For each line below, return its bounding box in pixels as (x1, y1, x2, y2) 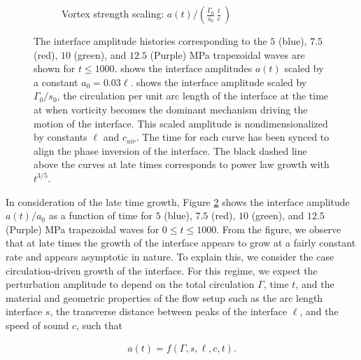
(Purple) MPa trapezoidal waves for (6, 221, 160, 236)
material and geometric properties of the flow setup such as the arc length (6, 290, 323, 305)
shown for (34, 61, 76, 76)
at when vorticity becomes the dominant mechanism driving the (34, 102, 308, 116)
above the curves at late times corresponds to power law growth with (34, 157, 330, 172)
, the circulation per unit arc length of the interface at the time (57, 88, 329, 103)
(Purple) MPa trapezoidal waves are (150, 47, 305, 62)
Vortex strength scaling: (62, 6, 164, 20)
